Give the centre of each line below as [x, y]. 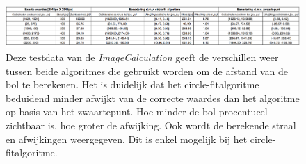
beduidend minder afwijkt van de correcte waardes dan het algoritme [153, 98]
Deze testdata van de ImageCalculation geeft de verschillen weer [142, 57]
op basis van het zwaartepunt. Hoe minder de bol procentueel [137, 112]
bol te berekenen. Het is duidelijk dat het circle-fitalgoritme [132, 84]
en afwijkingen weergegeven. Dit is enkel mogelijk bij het [127, 139]
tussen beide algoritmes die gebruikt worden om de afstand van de [147, 71]
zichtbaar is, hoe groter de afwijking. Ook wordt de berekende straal [151, 125]
